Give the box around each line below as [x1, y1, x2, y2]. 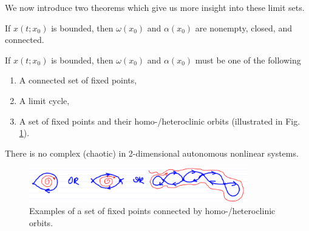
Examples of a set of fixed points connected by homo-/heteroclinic [29, 204, 276, 217]
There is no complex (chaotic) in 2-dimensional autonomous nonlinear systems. [5, 146, 299, 159]
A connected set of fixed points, [19, 74, 137, 86]
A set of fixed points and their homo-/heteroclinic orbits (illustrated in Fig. [19, 114, 301, 127]
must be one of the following [195, 53, 301, 66]
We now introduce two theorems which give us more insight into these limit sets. [5, 1, 305, 13]
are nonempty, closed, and [195, 21, 292, 34]
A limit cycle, [19, 94, 70, 106]
